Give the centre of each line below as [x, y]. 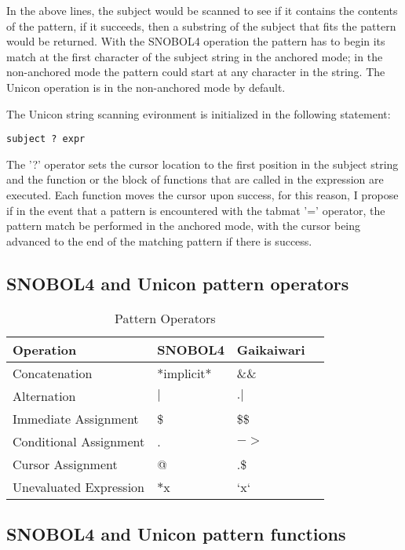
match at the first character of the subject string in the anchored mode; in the [195, 56]
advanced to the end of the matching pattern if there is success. [159, 240]
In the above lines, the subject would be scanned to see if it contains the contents [202, 10]
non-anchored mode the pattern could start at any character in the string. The [196, 72]
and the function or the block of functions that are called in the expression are [195, 179]
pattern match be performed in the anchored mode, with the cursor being [184, 226]
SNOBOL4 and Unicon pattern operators [178, 283]
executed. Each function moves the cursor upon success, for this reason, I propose [202, 195]
